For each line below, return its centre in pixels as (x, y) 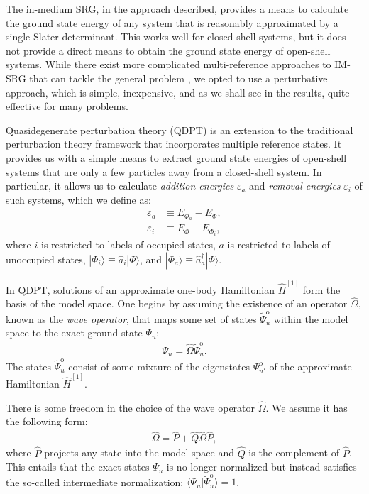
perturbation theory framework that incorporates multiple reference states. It (174, 144)
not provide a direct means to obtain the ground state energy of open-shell (168, 50)
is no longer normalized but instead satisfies (261, 467)
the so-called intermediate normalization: (95, 482)
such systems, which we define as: (78, 199)
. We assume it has (307, 407)
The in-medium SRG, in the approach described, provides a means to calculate (177, 9)
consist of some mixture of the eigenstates (159, 366)
